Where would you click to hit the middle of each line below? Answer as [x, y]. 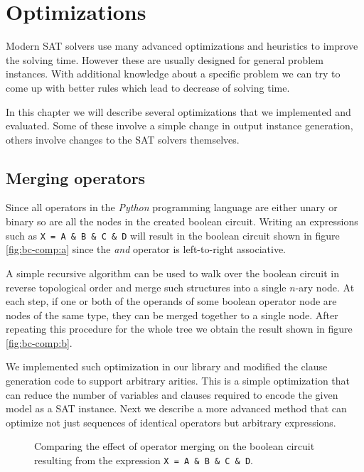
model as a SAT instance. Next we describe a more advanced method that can [176, 408]
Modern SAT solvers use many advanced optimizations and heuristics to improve [182, 46]
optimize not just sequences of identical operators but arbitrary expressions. [171, 422]
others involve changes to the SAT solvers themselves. [123, 139]
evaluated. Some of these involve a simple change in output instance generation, [180, 125]
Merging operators [76, 177]
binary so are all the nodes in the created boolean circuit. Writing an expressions [182, 221]
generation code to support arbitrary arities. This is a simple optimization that [178, 381]
